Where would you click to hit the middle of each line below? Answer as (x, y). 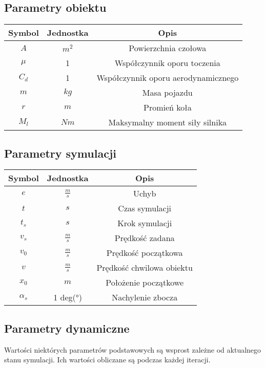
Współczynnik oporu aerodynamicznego (168, 78)
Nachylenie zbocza (145, 297)
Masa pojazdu (167, 93)
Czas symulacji (145, 208)
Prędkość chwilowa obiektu (145, 268)
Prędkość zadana (145, 238)
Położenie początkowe (145, 283)
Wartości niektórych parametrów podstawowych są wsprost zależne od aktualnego (133, 349)
